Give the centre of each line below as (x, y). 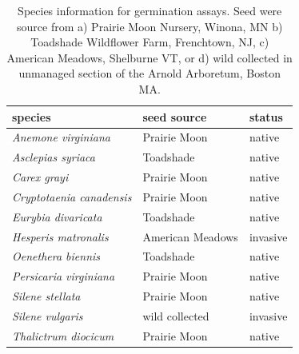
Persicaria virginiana (64, 276)
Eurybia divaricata (57, 216)
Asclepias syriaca (54, 157)
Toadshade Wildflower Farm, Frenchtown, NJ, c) (150, 42)
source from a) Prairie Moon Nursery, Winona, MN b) (150, 26)
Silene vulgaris (48, 316)
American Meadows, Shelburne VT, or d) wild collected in (149, 57)
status (266, 116)
